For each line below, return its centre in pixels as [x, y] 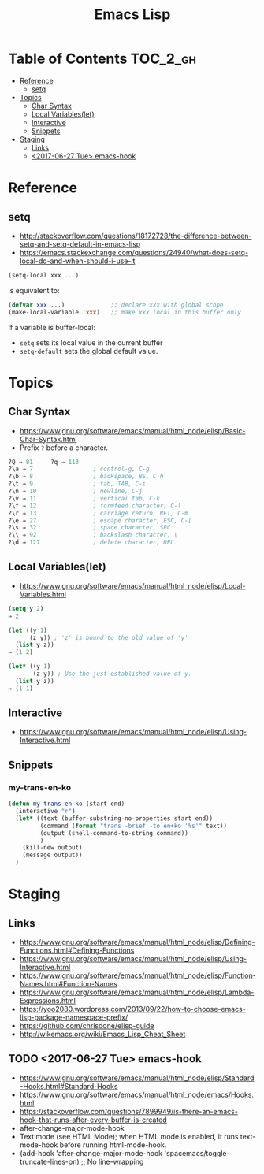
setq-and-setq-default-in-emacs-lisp [80, 244]
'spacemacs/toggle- [197, 1153]
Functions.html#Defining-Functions [77, 950]
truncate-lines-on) [50, 1161]
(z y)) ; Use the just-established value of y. [112, 674]
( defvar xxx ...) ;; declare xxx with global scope [116, 305]
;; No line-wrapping [112, 1161]
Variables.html [43, 594]
